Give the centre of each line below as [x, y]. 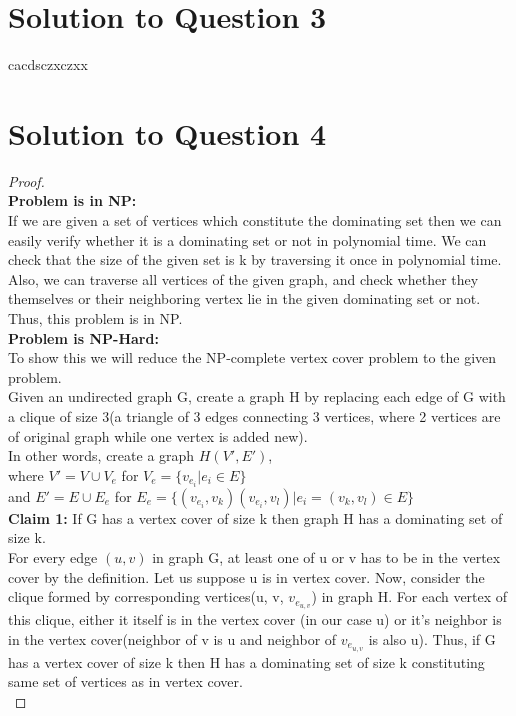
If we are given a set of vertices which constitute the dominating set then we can [255, 220]
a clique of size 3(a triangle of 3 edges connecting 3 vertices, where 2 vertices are [254, 415]
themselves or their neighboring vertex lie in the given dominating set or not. [244, 298]
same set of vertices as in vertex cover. [125, 681]
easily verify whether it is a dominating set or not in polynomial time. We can [247, 239]
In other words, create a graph [101, 455]
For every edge [53, 557]
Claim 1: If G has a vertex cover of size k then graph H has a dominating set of [255, 517]
